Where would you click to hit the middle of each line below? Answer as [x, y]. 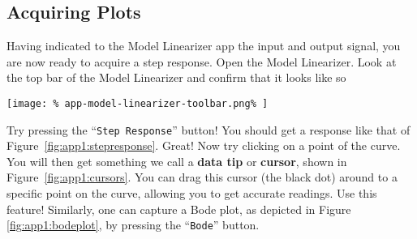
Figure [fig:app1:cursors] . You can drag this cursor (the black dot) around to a [202, 177]
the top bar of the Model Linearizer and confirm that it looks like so [176, 77]
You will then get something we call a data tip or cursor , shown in [177, 161]
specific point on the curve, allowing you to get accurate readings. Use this [192, 193]
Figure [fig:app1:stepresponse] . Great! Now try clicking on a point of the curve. [204, 145]
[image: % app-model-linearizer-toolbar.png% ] [138, 103]
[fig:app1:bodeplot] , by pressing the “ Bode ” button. [133, 225]
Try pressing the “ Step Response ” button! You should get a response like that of [208, 129]
